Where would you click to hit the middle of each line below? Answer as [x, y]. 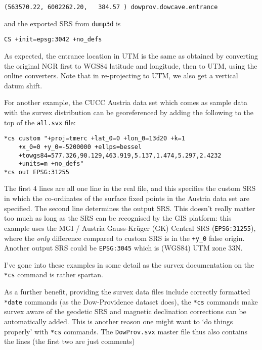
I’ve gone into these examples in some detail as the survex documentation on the [129, 264]
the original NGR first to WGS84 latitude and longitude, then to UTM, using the [131, 65]
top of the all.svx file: [40, 122]
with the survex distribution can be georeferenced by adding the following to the [129, 112]
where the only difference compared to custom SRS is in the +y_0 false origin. [124, 238]
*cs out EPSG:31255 [37, 172]
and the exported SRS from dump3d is [62, 23]
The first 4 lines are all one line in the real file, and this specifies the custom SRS [130, 188]
